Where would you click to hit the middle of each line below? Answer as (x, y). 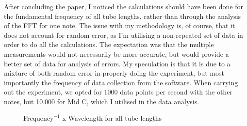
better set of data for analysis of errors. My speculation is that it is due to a (117, 63)
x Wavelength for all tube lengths (112, 118)
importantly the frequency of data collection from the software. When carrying (121, 82)
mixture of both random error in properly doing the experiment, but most (114, 73)
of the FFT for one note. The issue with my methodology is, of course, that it (120, 25)
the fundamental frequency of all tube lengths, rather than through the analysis (123, 16)
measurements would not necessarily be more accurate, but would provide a (116, 54)
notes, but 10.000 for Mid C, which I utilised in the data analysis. (102, 101)
